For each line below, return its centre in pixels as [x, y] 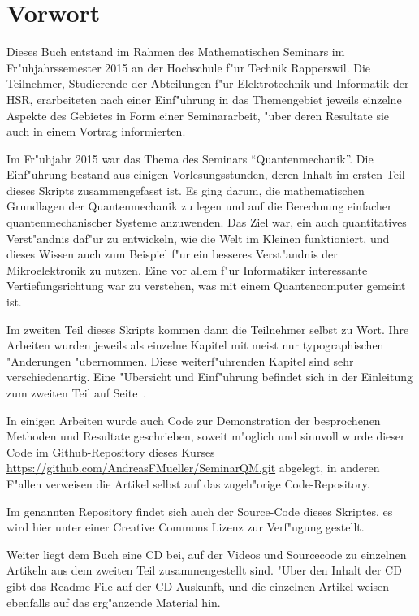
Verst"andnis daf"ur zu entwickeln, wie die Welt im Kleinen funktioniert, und [198, 238]
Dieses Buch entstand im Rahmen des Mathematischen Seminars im [176, 52]
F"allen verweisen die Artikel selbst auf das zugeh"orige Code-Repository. [188, 483]
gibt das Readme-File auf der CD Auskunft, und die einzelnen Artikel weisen [198, 586]
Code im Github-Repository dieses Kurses [111, 451]
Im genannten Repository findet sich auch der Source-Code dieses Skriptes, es [200, 511]
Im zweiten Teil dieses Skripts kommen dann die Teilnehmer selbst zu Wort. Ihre [208, 329]
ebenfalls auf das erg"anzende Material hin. [114, 602]
